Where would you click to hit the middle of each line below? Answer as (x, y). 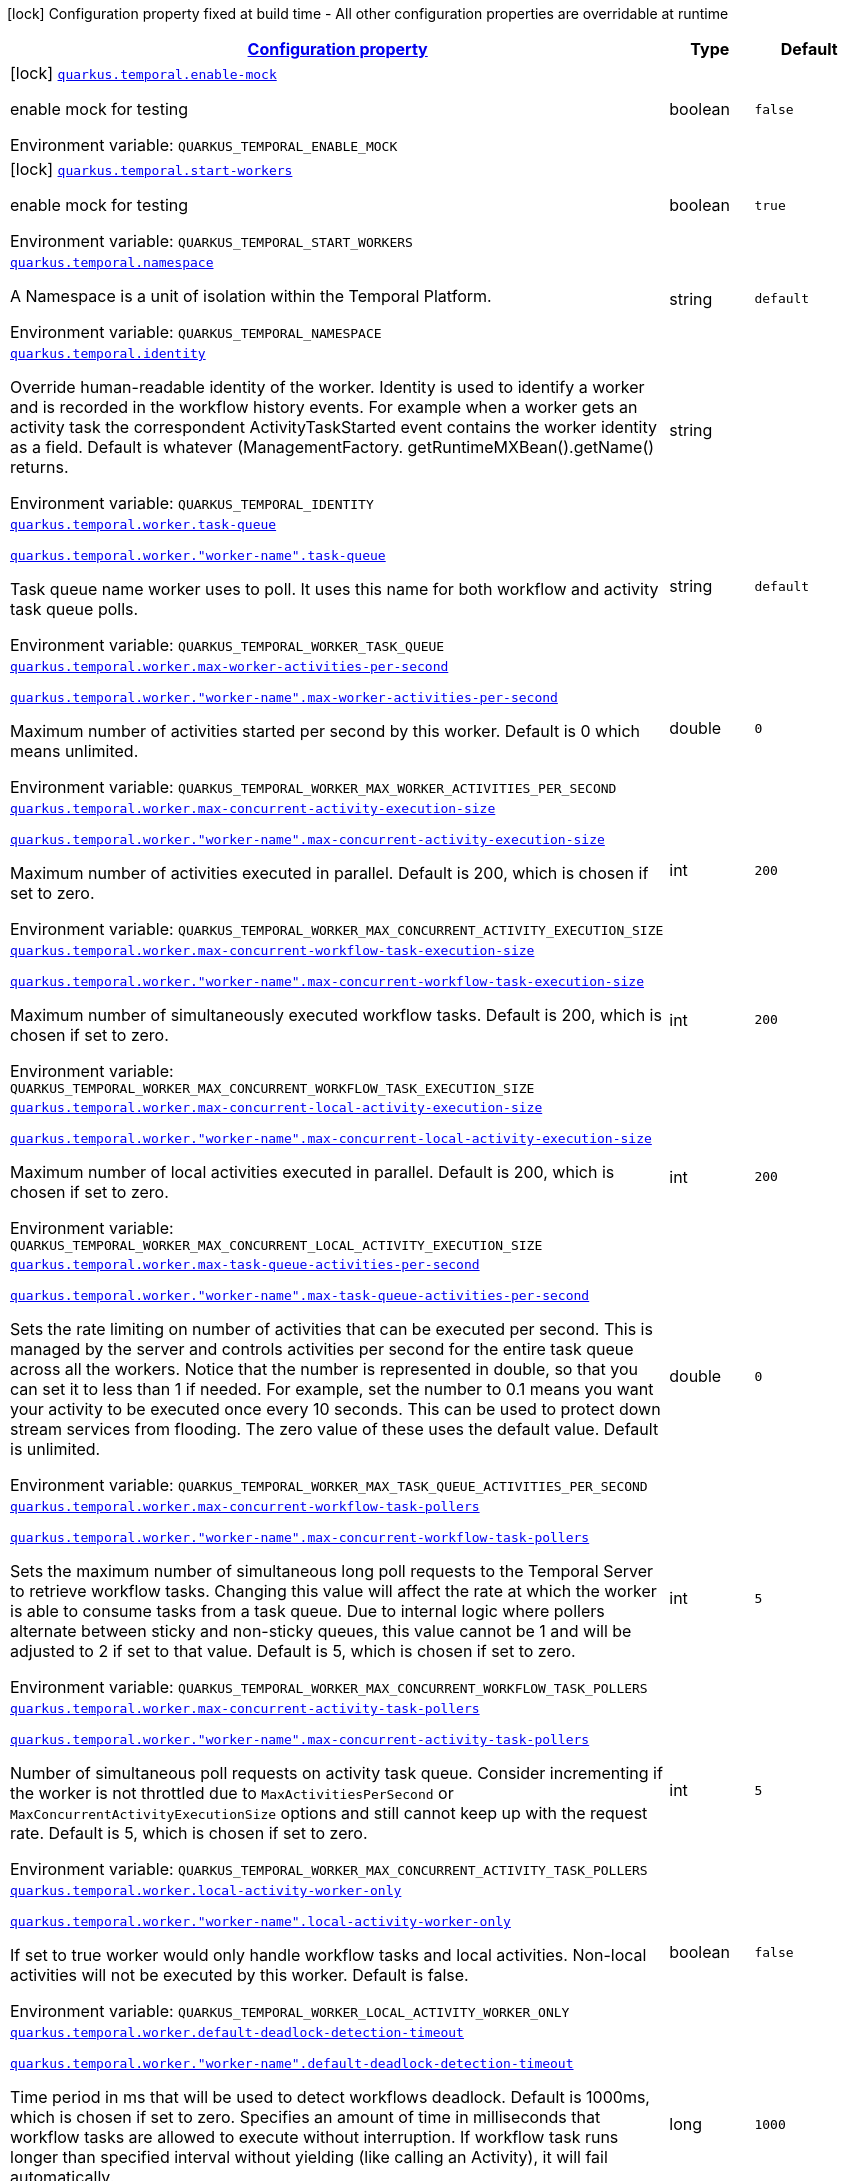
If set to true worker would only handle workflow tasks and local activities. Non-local (328, 1955)
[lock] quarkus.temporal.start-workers (151, 169)
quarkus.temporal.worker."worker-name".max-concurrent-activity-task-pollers (300, 1739)
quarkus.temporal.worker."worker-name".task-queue (198, 555)
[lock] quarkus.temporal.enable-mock (143, 73)
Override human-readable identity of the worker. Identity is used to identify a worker (327, 387)
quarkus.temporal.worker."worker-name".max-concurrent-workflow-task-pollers (300, 1537)
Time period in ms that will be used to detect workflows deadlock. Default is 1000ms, (330, 2097)
